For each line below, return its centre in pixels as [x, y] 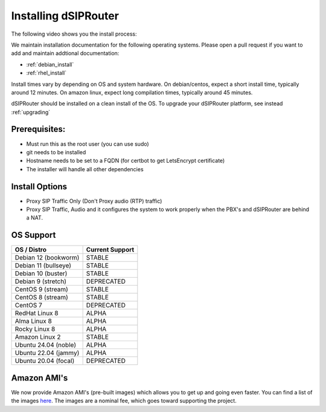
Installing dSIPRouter [65, 16]
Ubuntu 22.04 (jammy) [47, 353]
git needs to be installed [56, 152]
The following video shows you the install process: [74, 34]
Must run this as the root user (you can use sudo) [88, 144]
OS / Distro [30, 250]
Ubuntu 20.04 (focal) [45, 361]
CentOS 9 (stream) [42, 289]
